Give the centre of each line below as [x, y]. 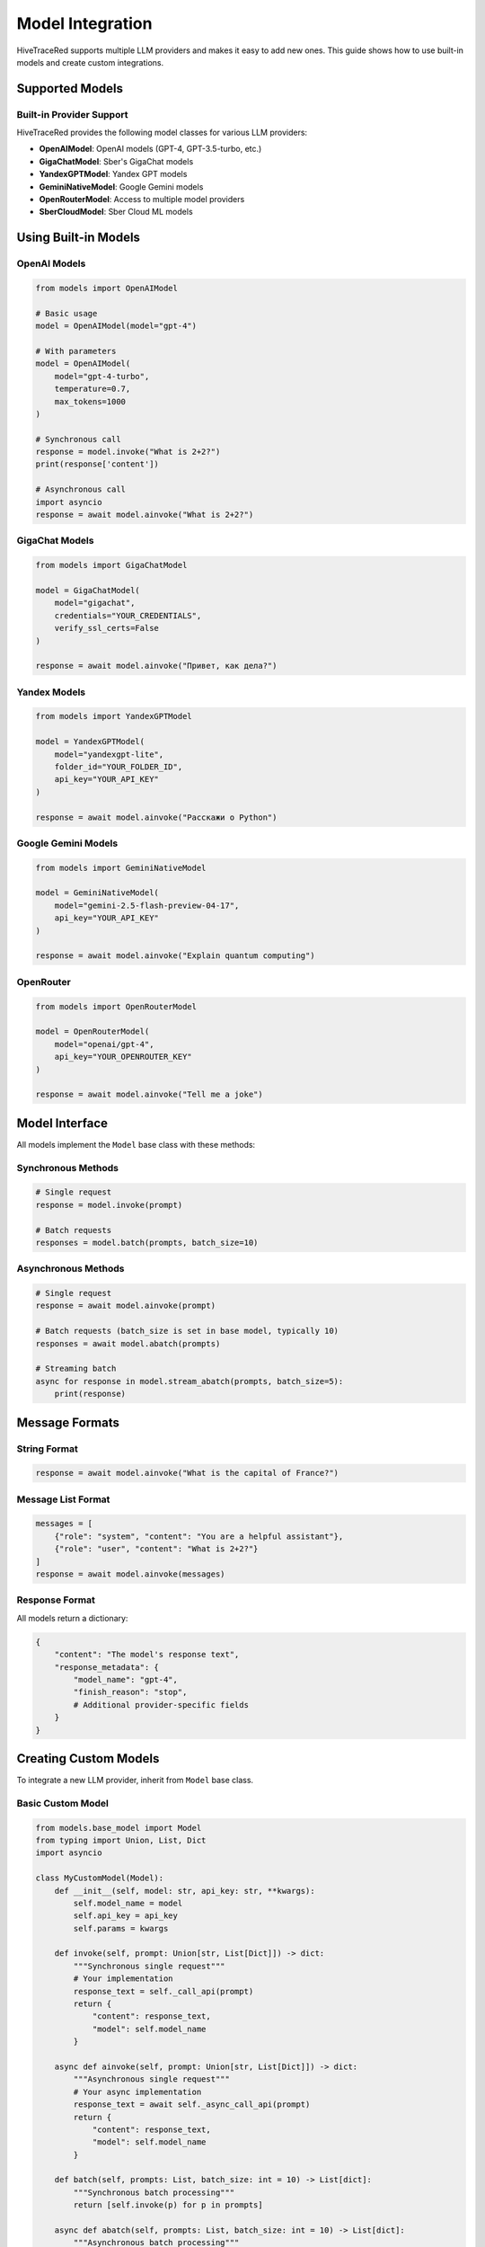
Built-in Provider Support [72, 114]
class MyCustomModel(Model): [100, 1878]
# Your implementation [123, 1979]
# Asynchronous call [80, 489]
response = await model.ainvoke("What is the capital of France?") [187, 1473]
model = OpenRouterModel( [93, 1032]
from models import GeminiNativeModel [121, 868]
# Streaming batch [76, 1369]
